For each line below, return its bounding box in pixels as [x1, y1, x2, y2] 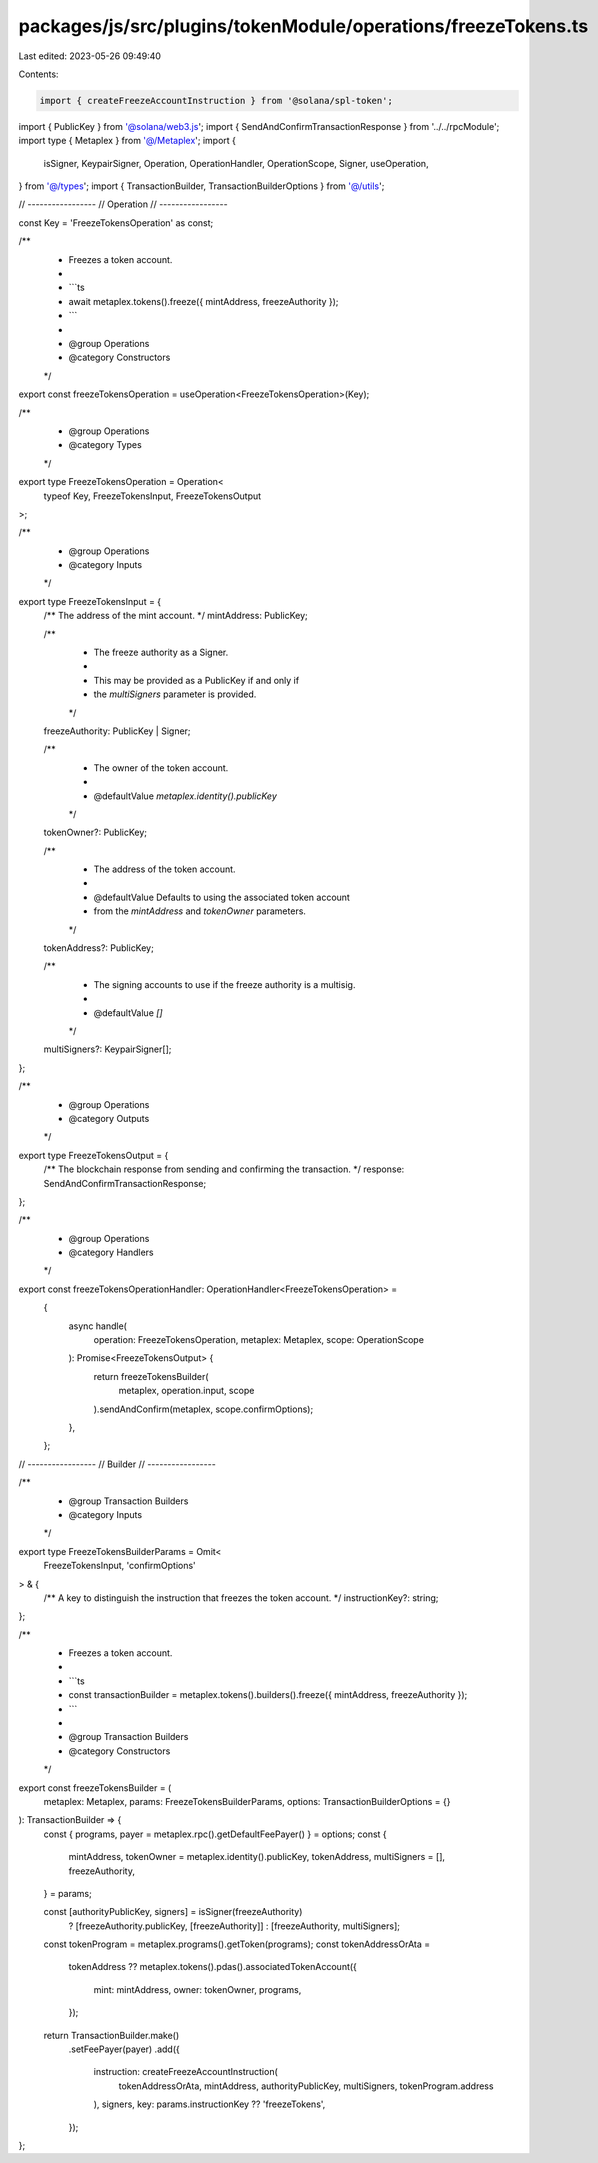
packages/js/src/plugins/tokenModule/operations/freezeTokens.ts [18, 15, 589, 37]
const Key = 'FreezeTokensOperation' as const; [18, 216, 214, 229]
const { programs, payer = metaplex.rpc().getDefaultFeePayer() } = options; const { [43, 1828, 387, 1840]
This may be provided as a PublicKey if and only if [93, 674, 300, 686]
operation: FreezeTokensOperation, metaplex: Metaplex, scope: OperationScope [93, 1334, 425, 1346]
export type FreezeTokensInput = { [18, 595, 162, 607]
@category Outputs [68, 1112, 150, 1124]
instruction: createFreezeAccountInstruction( [93, 2066, 279, 2078]
